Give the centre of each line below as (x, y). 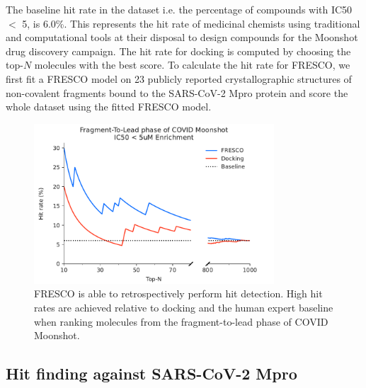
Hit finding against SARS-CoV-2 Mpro (151, 373)
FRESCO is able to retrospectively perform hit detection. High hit (178, 293)
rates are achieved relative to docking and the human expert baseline (184, 308)
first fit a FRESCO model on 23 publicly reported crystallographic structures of (179, 78)
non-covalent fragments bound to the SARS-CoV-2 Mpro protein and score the (177, 92)
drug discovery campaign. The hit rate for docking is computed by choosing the (178, 51)
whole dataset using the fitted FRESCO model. (109, 107)
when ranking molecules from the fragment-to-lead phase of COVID (181, 321)
